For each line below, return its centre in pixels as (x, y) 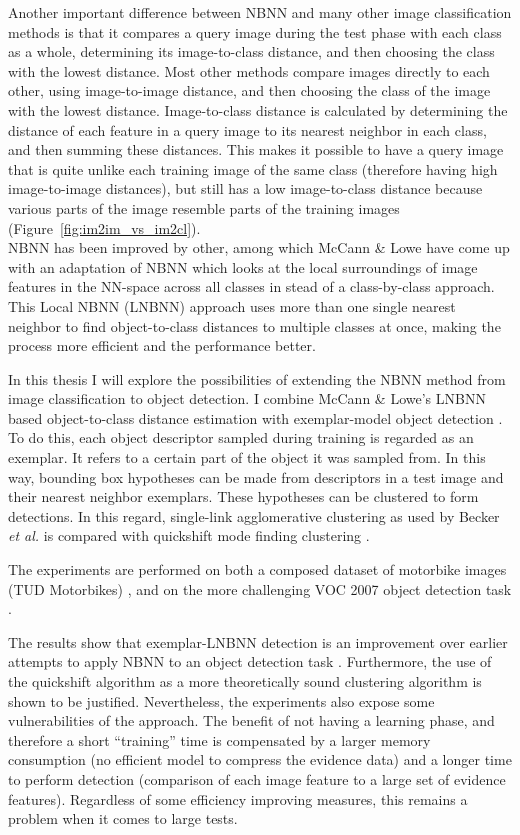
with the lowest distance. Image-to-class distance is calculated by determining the (258, 109)
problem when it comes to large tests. (123, 818)
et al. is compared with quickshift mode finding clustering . (189, 535)
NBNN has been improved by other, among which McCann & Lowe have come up (259, 247)
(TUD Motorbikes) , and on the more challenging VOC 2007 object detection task (260, 588)
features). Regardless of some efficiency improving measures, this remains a (238, 798)
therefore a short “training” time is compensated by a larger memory (219, 739)
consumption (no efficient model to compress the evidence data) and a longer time (260, 759)
